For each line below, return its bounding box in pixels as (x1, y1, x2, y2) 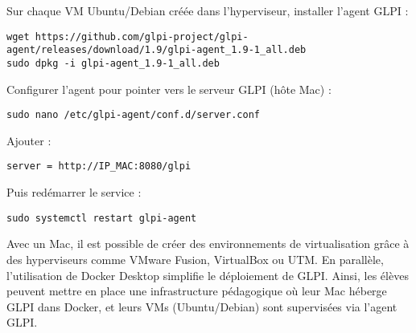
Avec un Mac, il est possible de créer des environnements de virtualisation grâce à (6, 235, 410, 252)
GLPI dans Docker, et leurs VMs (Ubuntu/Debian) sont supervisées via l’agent (6, 298, 397, 315)
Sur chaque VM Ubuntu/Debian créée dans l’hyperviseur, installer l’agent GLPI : (6, 2, 409, 18)
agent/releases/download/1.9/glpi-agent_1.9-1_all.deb (6, 44, 307, 56)
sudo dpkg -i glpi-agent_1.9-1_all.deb (6, 57, 220, 69)
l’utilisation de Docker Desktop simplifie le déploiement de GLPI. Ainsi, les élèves (6, 266, 409, 283)
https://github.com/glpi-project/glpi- (35, 30, 249, 43)
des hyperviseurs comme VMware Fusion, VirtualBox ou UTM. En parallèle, (6, 250, 384, 267)
